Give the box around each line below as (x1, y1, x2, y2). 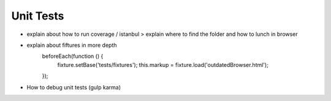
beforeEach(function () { (42, 52, 104, 60)
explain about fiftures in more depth (26, 41, 117, 49)
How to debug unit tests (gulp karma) (26, 83, 121, 91)
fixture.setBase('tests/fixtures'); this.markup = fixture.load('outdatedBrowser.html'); (57, 61, 269, 68)
